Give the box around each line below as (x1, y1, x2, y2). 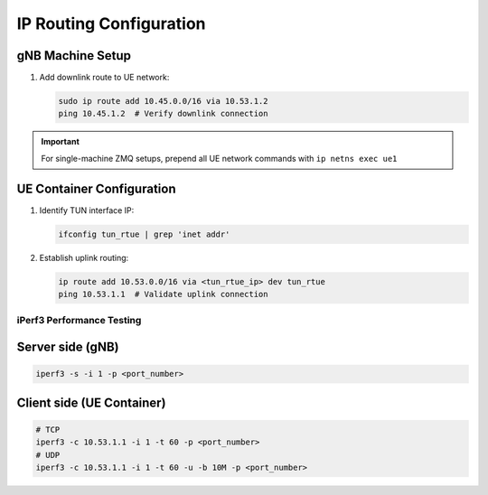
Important (41, 136, 80, 147)
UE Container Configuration (16, 181, 176, 196)
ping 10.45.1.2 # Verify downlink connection (58, 108, 268, 119)
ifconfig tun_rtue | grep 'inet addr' (58, 229, 230, 239)
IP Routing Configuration (16, 14, 207, 33)
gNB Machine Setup (16, 48, 131, 63)
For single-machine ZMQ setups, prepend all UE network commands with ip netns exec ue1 (41, 153, 398, 163)
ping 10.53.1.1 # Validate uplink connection (58, 289, 268, 300)
